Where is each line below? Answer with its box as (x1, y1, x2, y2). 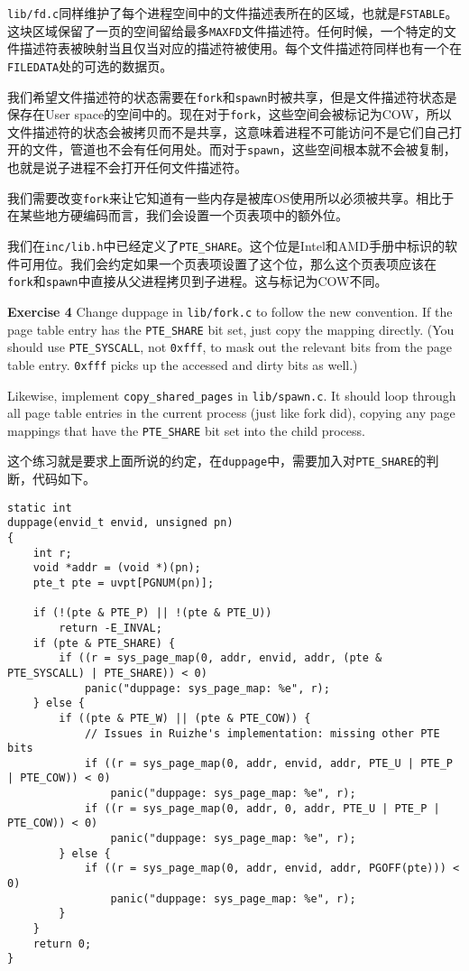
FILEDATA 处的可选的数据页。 (7, 56, 173, 75)
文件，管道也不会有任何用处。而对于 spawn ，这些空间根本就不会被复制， (32, 140, 456, 159)
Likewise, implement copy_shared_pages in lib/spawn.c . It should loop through (7, 385, 456, 404)
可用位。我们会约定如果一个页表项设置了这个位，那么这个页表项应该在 (19, 254, 437, 273)
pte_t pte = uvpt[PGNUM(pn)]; (32, 576, 215, 589)
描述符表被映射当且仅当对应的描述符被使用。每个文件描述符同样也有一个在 (19, 39, 462, 58)
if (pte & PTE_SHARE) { (32, 636, 176, 650)
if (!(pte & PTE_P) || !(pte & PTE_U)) (32, 606, 272, 620)
